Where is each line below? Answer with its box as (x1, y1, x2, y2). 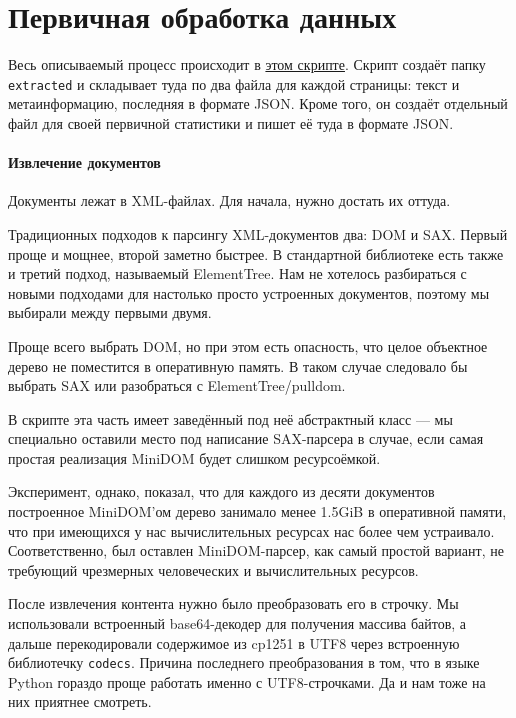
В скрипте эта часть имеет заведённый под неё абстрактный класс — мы (8, 408, 453, 429)
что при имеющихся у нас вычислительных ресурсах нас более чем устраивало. (8, 520, 495, 541)
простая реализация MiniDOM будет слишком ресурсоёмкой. (8, 447, 381, 468)
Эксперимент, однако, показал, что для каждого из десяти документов (8, 481, 435, 502)
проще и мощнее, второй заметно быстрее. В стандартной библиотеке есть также (8, 243, 504, 264)
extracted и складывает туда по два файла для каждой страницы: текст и (8, 73, 460, 94)
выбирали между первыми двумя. (8, 302, 212, 323)
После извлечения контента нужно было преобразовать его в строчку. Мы (8, 593, 459, 614)
